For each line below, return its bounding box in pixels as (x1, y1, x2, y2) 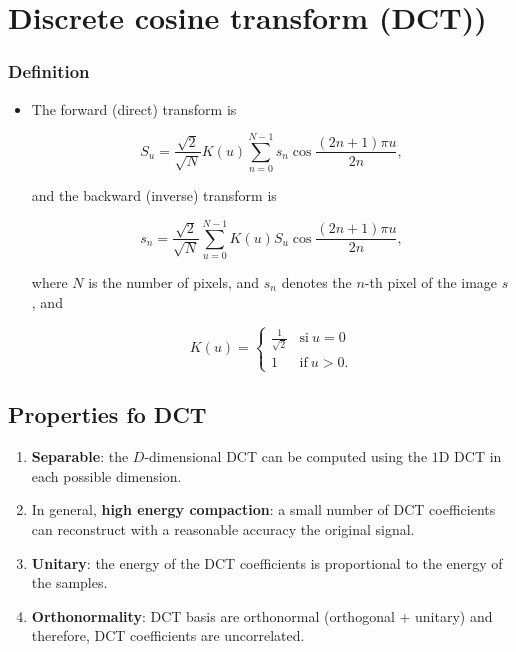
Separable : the (31, 446, 129, 467)
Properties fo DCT (8, 399, 207, 430)
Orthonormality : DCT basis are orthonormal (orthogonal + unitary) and (31, 605, 493, 626)
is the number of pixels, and (88, 272, 260, 293)
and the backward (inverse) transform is (31, 185, 277, 206)
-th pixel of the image (364, 272, 498, 293)
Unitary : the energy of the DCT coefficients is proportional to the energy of (31, 552, 503, 573)
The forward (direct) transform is (31, 98, 237, 119)
